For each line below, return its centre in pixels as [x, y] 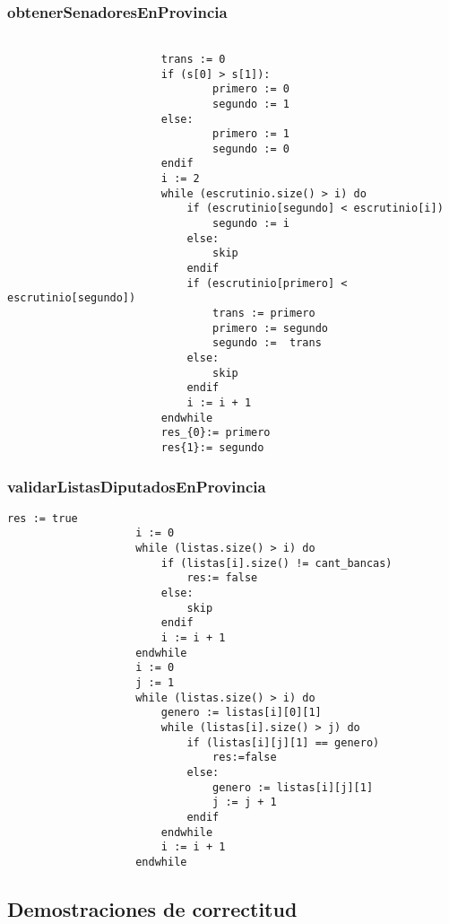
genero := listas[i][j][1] [293, 787]
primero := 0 [251, 89]
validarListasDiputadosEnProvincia [137, 486]
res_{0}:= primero [216, 433]
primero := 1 [251, 134]
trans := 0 [193, 59]
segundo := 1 [251, 104]
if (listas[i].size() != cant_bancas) [276, 563]
